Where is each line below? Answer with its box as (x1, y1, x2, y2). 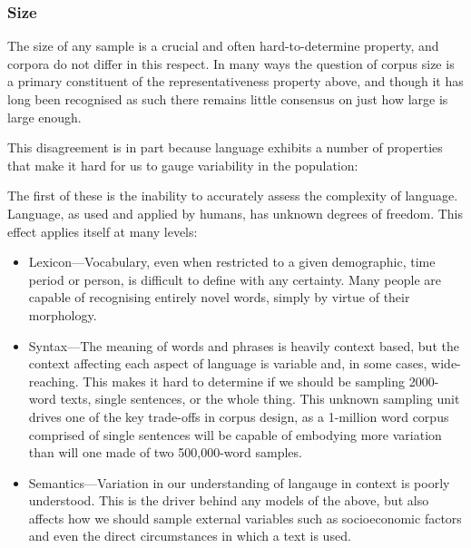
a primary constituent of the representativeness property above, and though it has (7, 72, 464, 91)
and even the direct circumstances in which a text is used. (28, 526, 351, 545)
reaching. (28, 371, 79, 390)
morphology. (28, 305, 97, 324)
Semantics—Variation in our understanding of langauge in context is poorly (28, 473, 450, 492)
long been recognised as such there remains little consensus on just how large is (7, 90, 448, 108)
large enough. (7, 107, 82, 126)
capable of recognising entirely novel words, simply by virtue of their (28, 288, 410, 307)
